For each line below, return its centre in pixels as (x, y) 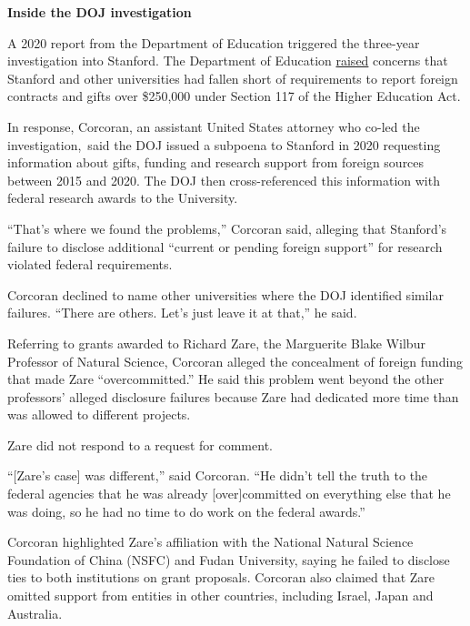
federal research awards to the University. (123, 198)
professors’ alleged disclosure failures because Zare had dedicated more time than (233, 396)
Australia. (35, 613)
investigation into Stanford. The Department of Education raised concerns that (228, 61)
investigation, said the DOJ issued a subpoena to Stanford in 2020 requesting (224, 144)
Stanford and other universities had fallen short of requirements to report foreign (233, 78)
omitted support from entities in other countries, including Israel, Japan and (220, 596)
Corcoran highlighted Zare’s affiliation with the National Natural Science (210, 542)
